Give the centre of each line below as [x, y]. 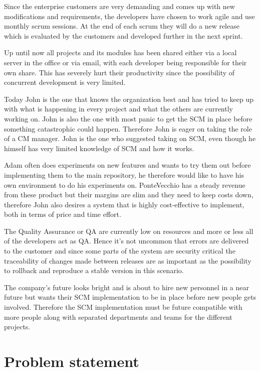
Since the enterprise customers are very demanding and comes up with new [119, 6]
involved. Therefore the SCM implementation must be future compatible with [123, 307]
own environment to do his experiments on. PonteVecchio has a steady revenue [125, 184]
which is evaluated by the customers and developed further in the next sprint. [123, 35]
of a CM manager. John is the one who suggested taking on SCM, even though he [130, 138]
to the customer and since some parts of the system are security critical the [120, 251]
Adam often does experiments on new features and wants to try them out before [127, 165]
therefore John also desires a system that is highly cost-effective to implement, [124, 204]
